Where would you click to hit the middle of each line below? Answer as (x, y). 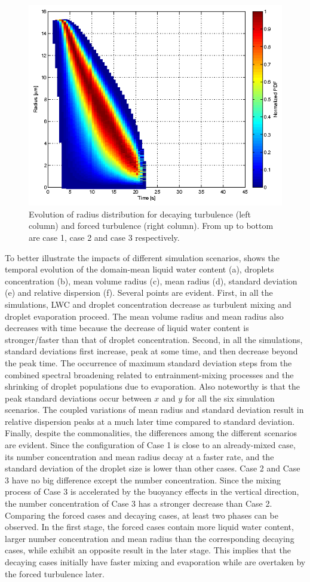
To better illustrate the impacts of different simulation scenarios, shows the (142, 257)
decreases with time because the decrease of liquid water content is (127, 328)
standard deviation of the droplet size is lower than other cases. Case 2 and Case (153, 468)
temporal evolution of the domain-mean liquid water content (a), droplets (139, 269)
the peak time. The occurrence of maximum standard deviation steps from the (148, 362)
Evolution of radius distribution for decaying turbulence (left (140, 214)
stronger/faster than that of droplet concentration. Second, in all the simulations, (154, 339)
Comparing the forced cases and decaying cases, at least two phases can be (142, 515)
